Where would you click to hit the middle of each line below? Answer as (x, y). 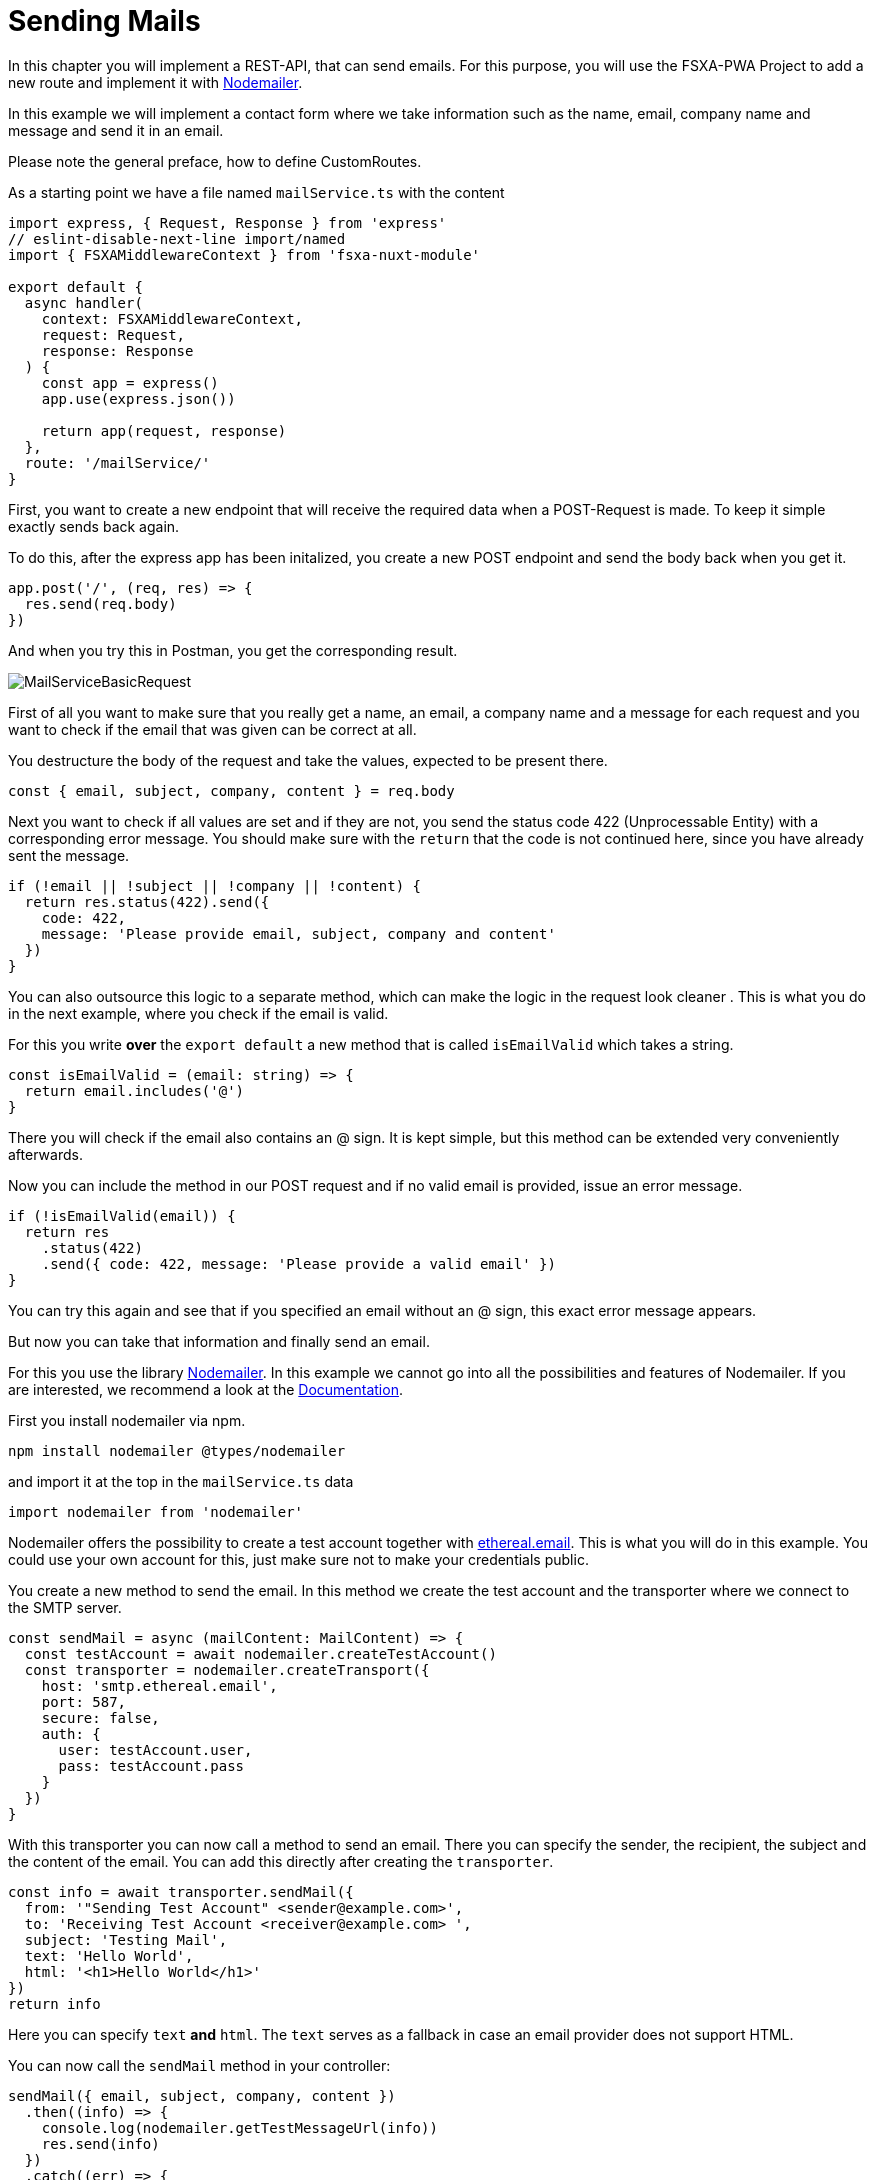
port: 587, (84, 1701)
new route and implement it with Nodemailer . (155, 82)
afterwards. (45, 1154)
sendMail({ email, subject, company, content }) (202, 2095)
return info (54, 2003)
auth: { (71, 1733)
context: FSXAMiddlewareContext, (172, 318)
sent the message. (69, 855)
